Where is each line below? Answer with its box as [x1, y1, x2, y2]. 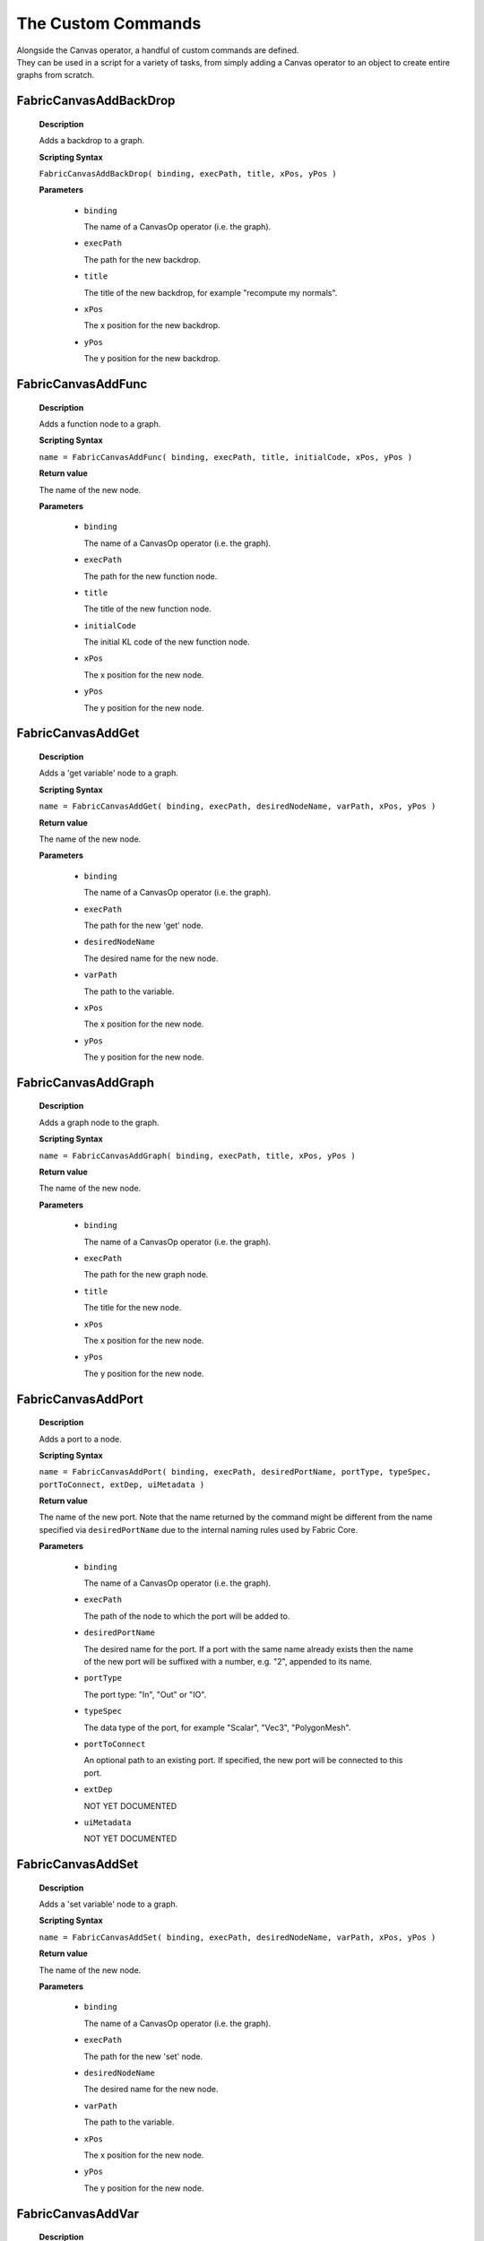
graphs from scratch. [16, 70, 94, 81]
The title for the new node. [83, 1302, 182, 1313]
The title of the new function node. [83, 603, 212, 614]
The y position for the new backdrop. [83, 353, 220, 364]
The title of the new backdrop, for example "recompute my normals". [83, 287, 338, 298]
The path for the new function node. [83, 570, 218, 582]
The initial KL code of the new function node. [83, 636, 250, 647]
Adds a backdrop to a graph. [39, 135, 145, 146]
